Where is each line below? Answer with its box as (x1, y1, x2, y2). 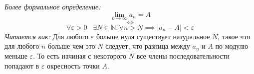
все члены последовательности (136, 51, 230, 61)
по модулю (215, 41, 249, 51)
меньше (4, 51, 27, 61)
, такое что (218, 31, 251, 41)
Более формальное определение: (4, 1, 101, 11)
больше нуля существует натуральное (96, 31, 210, 41)
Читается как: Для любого (4, 31, 89, 41)
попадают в (4, 60, 39, 71)
